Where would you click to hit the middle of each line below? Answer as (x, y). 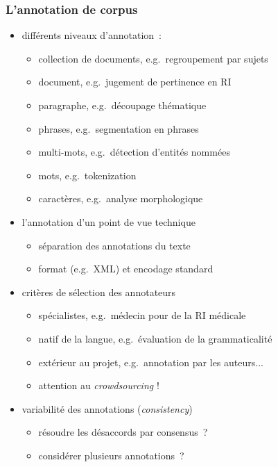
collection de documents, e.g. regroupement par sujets (153, 58)
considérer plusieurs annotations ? (111, 455)
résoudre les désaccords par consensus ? (123, 432)
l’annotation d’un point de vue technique (108, 221)
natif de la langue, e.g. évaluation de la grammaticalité (155, 338)
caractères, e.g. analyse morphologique (121, 198)
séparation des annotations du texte (114, 245)
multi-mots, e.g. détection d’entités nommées (134, 152)
